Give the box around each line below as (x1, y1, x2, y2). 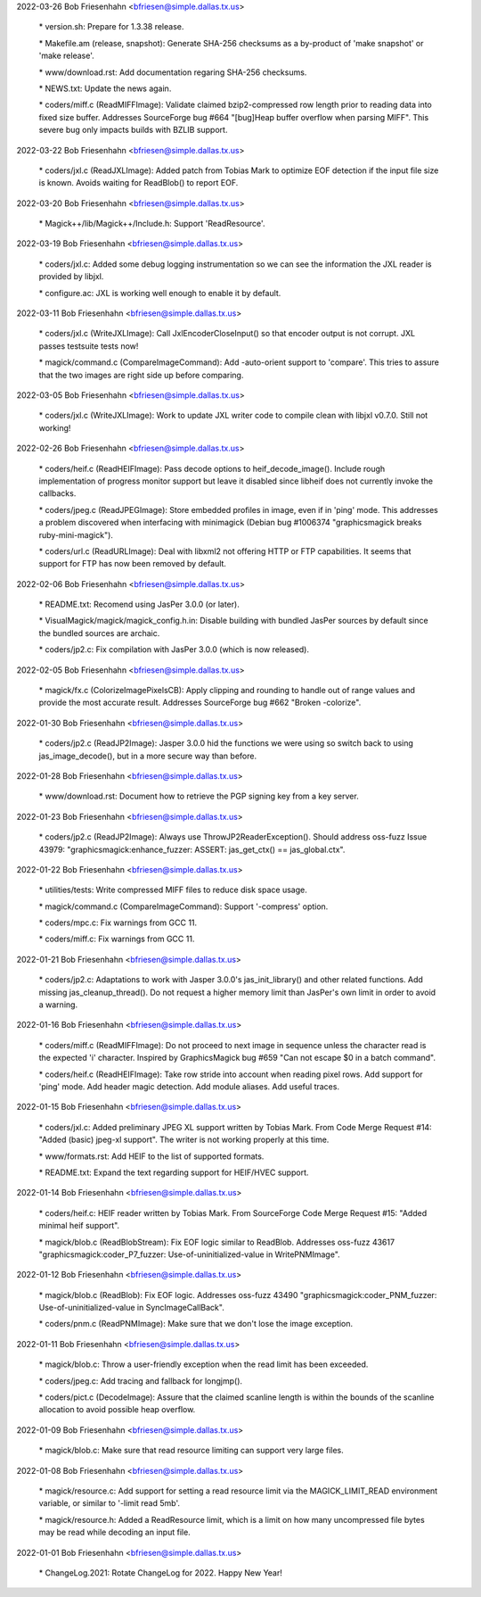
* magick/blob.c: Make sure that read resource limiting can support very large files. (38, 1445, 345, 1456)
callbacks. (38, 488, 77, 499)
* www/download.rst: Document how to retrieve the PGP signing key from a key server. (38, 790, 360, 802)
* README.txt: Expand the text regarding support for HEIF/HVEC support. (38, 1167, 309, 1178)
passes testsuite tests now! (38, 340, 139, 352)
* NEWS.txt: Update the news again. (38, 83, 172, 94)
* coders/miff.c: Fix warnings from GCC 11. (38, 933, 195, 945)
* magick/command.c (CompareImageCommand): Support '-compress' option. (38, 901, 329, 912)
